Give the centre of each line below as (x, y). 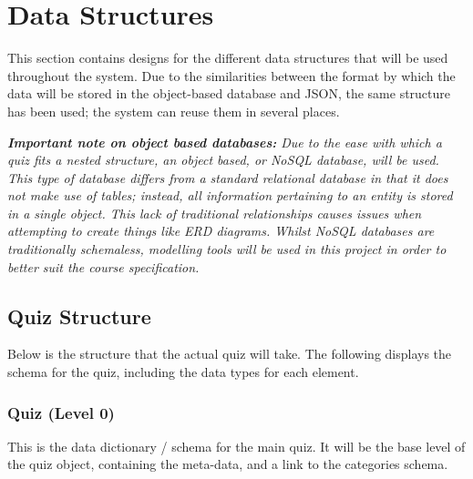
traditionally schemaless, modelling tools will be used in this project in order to (227, 249)
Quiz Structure (79, 316)
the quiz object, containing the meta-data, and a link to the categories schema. (228, 464)
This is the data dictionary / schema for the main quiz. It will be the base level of (236, 446)
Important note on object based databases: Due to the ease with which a (225, 142)
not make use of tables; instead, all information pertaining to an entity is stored (230, 195)
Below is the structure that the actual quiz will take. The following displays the (230, 354)
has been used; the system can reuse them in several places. (174, 111)
